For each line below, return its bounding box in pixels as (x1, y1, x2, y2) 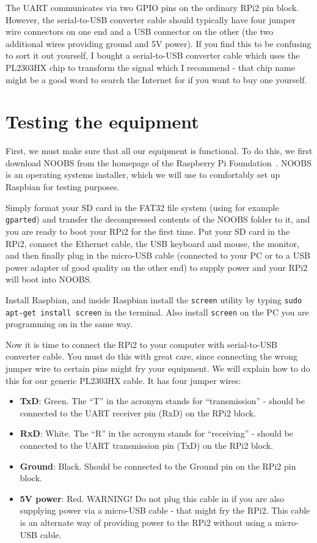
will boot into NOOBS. (5, 273, 92, 286)
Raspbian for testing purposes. (5, 180, 120, 193)
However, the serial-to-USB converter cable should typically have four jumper (5, 13, 296, 26)
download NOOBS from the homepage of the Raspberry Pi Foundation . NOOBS (5, 156, 312, 169)
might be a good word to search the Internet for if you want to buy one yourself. (5, 73, 307, 86)
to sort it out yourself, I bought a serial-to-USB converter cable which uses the (5, 49, 300, 62)
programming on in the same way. (5, 317, 133, 330)
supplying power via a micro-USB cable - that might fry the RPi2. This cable (20, 504, 310, 517)
